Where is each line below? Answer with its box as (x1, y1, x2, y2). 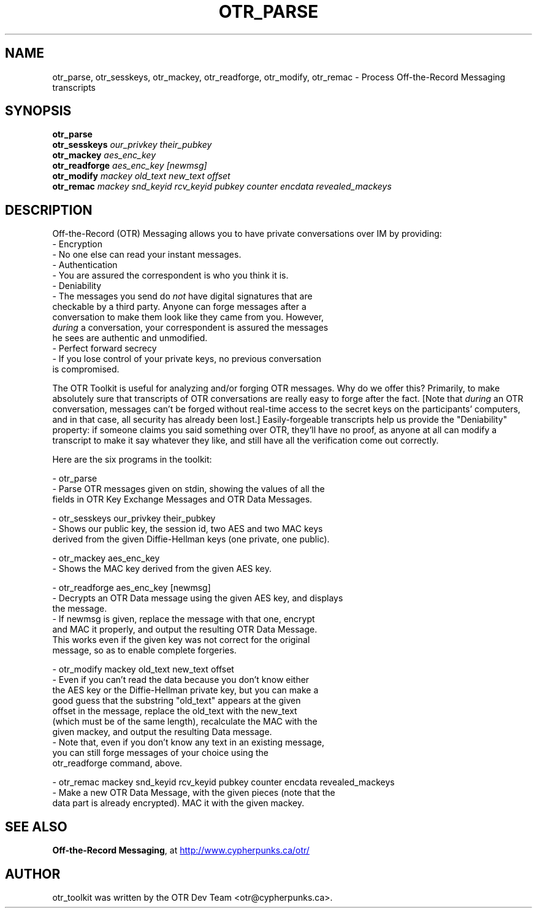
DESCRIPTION (5, 202, 93, 218)
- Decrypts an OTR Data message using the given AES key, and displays (52, 593, 343, 604)
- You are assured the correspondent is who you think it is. (52, 270, 289, 281)
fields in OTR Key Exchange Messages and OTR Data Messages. (52, 494, 313, 505)
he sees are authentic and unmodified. (52, 333, 208, 344)
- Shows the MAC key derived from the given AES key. (52, 563, 272, 574)
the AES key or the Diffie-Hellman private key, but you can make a (52, 685, 319, 696)
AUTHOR (5, 866, 61, 882)
